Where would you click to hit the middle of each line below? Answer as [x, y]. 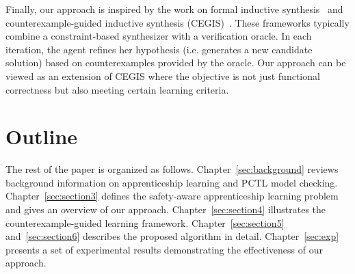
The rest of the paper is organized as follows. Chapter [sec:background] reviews [172, 169]
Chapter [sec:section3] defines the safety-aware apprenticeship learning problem [172, 196]
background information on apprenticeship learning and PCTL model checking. [172, 182]
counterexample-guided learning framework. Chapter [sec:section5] [145, 222]
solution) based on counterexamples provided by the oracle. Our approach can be [176, 63]
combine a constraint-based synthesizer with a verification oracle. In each [159, 36]
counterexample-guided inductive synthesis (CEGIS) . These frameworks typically [177, 22]
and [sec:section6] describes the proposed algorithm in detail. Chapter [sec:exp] [172, 236]
